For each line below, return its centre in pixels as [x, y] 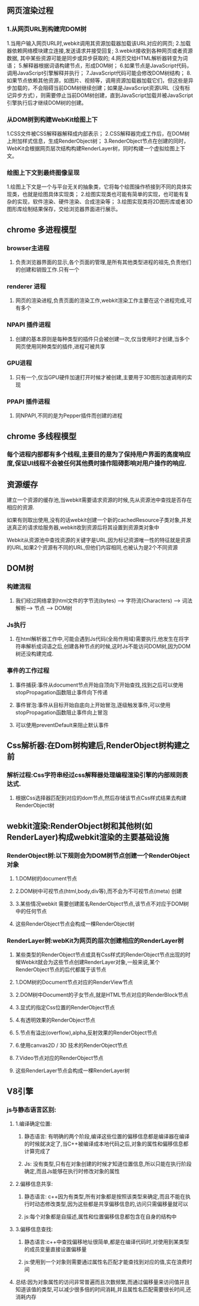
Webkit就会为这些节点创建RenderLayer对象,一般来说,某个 [90, 962]
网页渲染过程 [30, 11]
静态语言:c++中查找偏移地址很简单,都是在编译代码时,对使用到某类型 [107, 1242]
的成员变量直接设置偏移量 [55, 1249]
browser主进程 [28, 248]
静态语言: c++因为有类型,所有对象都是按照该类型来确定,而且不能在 [105, 1196]
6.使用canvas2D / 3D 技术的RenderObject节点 [71, 1046]
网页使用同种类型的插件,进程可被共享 [60, 346]
